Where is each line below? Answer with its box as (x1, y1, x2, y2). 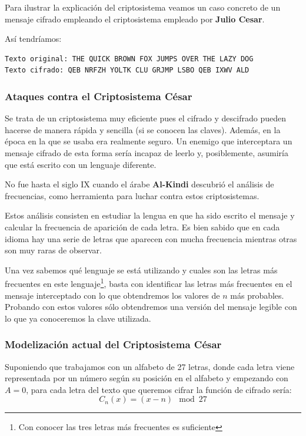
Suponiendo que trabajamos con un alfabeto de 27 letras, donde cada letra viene (5, 360, 295, 372)
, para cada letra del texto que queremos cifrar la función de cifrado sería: (26, 383, 292, 395)
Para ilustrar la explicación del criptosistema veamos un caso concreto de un (5, 1, 281, 13)
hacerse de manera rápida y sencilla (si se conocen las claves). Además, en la (5, 123, 281, 136)
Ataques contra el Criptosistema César (5, 88, 192, 103)
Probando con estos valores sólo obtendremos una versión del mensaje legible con (5, 300, 297, 313)
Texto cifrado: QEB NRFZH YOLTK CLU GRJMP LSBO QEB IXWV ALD (5, 66, 250, 75)
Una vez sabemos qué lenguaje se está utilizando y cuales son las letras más (5, 263, 278, 276)
